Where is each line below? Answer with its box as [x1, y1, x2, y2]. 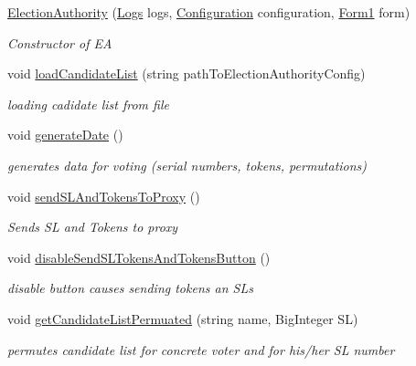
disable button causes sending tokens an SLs [7, 278, 253, 298]
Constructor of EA [7, 33, 112, 52]
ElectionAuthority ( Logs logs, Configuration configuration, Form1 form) [7, 3, 411, 21]
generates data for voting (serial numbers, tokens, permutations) [7, 155, 368, 174]
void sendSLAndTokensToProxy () [7, 186, 200, 205]
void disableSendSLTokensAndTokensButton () [7, 247, 271, 267]
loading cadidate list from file [7, 94, 169, 113]
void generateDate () [7, 125, 123, 144]
